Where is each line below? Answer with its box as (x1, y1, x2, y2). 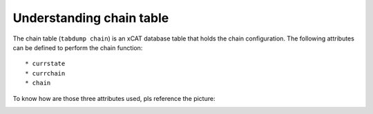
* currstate (25, 60, 66, 68)
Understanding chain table (12, 10, 169, 25)
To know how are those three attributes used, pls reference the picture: (12, 94, 216, 102)
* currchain (25, 69, 66, 77)
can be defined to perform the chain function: (12, 43, 143, 52)
